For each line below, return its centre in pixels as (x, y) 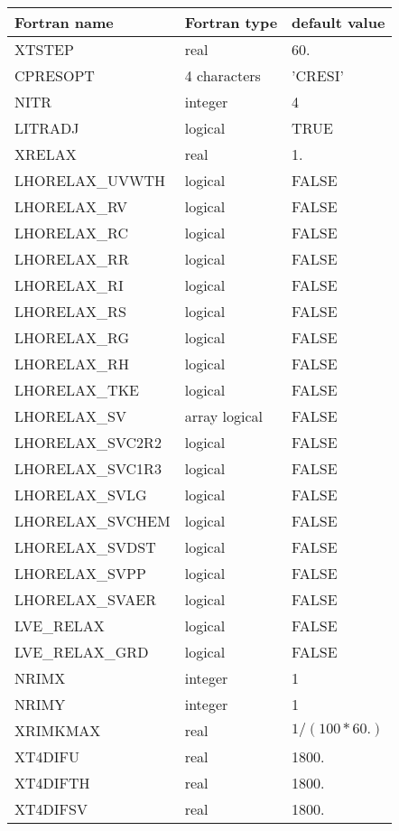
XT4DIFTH (52, 783)
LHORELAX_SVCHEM (93, 521)
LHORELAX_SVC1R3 (88, 468)
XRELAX (46, 154)
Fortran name (64, 22)
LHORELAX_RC (72, 233)
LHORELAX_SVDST (85, 547)
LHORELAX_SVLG (81, 495)
